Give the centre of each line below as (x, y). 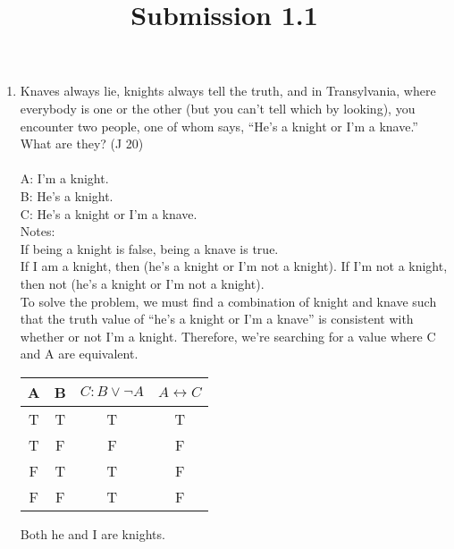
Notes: (38, 231)
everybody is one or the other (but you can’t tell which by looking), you (218, 108)
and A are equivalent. (79, 354)
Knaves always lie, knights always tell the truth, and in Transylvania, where (228, 91)
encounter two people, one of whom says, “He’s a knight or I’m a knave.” (219, 126)
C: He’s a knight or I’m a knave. (109, 213)
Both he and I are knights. (92, 533)
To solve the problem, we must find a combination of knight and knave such (228, 301)
